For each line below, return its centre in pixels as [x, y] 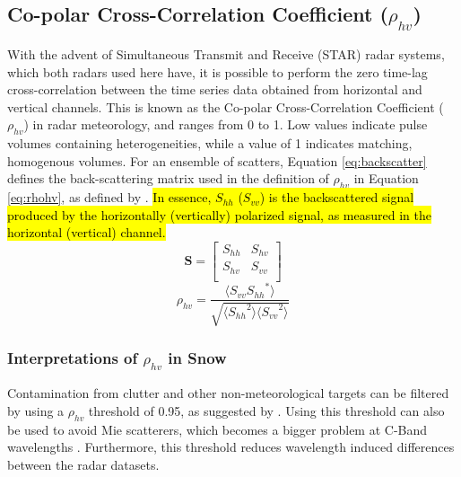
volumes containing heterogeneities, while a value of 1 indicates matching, [210, 143]
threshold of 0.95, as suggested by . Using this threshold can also [266, 411]
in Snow [197, 357]
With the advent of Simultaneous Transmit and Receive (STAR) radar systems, [226, 54]
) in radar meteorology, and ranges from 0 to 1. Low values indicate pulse [226, 124]
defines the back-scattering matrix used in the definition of [168, 178]
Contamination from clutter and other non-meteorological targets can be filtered [228, 393]
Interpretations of [73, 357]
